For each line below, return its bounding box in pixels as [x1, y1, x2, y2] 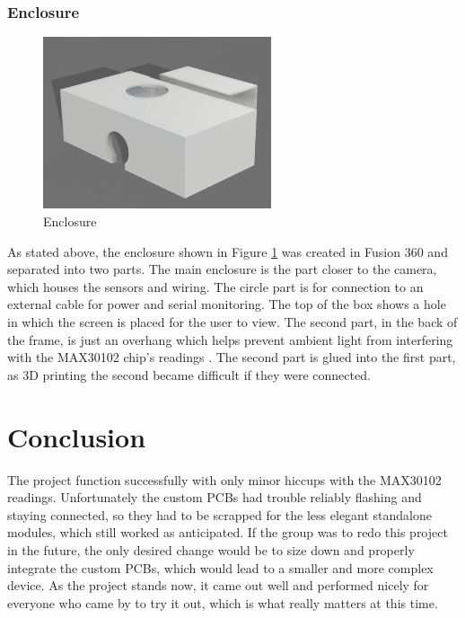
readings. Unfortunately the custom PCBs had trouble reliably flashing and [7, 488, 422, 507]
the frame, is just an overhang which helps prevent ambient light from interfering [7, 330, 453, 349]
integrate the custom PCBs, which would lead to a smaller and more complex [7, 558, 434, 577]
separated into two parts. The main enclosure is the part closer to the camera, [7, 260, 437, 278]
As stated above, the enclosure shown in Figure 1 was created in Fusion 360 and [7, 242, 448, 260]
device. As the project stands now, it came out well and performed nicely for [7, 576, 429, 595]
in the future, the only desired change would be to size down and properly [7, 540, 415, 559]
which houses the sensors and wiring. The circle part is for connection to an [7, 277, 424, 296]
